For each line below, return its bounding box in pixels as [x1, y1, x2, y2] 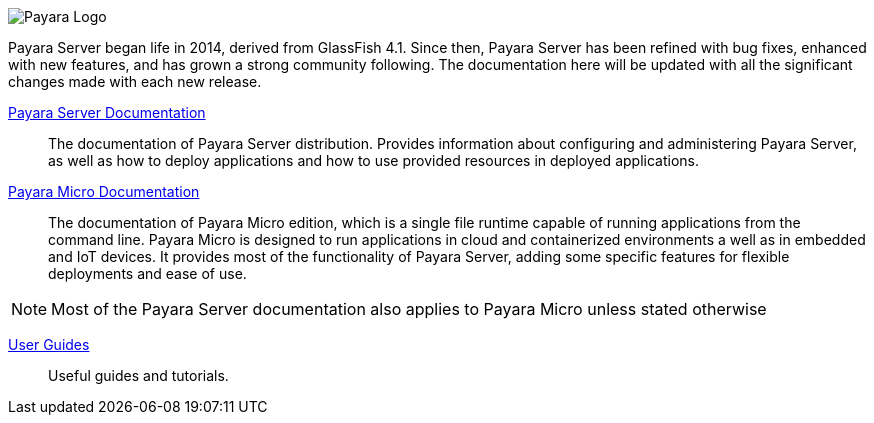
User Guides [8, 336, 90, 353]
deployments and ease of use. [48, 265, 247, 282]
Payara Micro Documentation [8, 183, 200, 200]
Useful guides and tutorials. [48, 367, 229, 384]
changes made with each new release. [8, 73, 262, 90]
